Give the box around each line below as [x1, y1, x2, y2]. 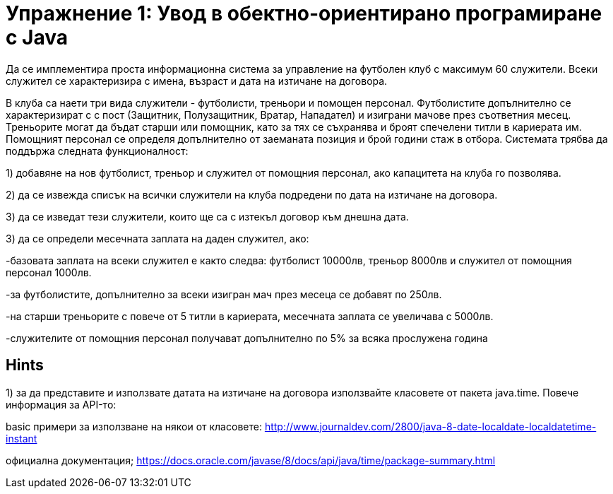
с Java [6, 25, 69, 49]
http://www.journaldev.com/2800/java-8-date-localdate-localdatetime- [264, 420, 597, 433]
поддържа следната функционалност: [6, 144, 189, 157]
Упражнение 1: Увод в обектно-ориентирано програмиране [6, 1, 602, 25]
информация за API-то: [6, 398, 117, 411]
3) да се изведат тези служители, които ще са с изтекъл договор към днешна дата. [6, 210, 409, 223]
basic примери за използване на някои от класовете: [6, 420, 262, 433]
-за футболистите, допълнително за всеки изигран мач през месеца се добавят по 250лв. [6, 288, 442, 300]
